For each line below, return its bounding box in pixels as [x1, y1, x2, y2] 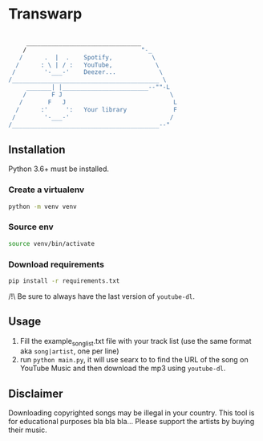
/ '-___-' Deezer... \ [11, 68, 163, 76]
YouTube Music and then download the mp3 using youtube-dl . [19, 363, 226, 374]
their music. [8, 425, 47, 435]
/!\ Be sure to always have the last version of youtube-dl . [8, 291, 195, 301]
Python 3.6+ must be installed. [8, 164, 110, 174]
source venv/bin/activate [8, 239, 95, 247]
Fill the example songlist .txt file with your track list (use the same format [19, 336, 252, 348]
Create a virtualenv [8, 184, 85, 195]
